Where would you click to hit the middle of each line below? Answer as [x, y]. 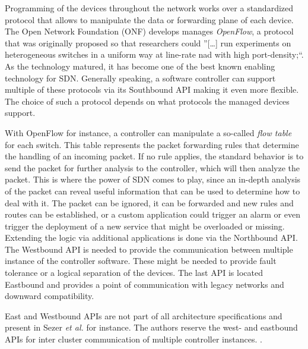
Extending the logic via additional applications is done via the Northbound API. [151, 238]
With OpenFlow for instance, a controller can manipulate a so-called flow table [148, 132]
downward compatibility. [50, 296]
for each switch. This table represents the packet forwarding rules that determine [152, 144]
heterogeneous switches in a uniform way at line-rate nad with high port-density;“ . [154, 54]
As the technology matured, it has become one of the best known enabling [140, 66]
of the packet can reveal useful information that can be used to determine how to [153, 191]
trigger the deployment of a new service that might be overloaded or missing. [145, 226]
